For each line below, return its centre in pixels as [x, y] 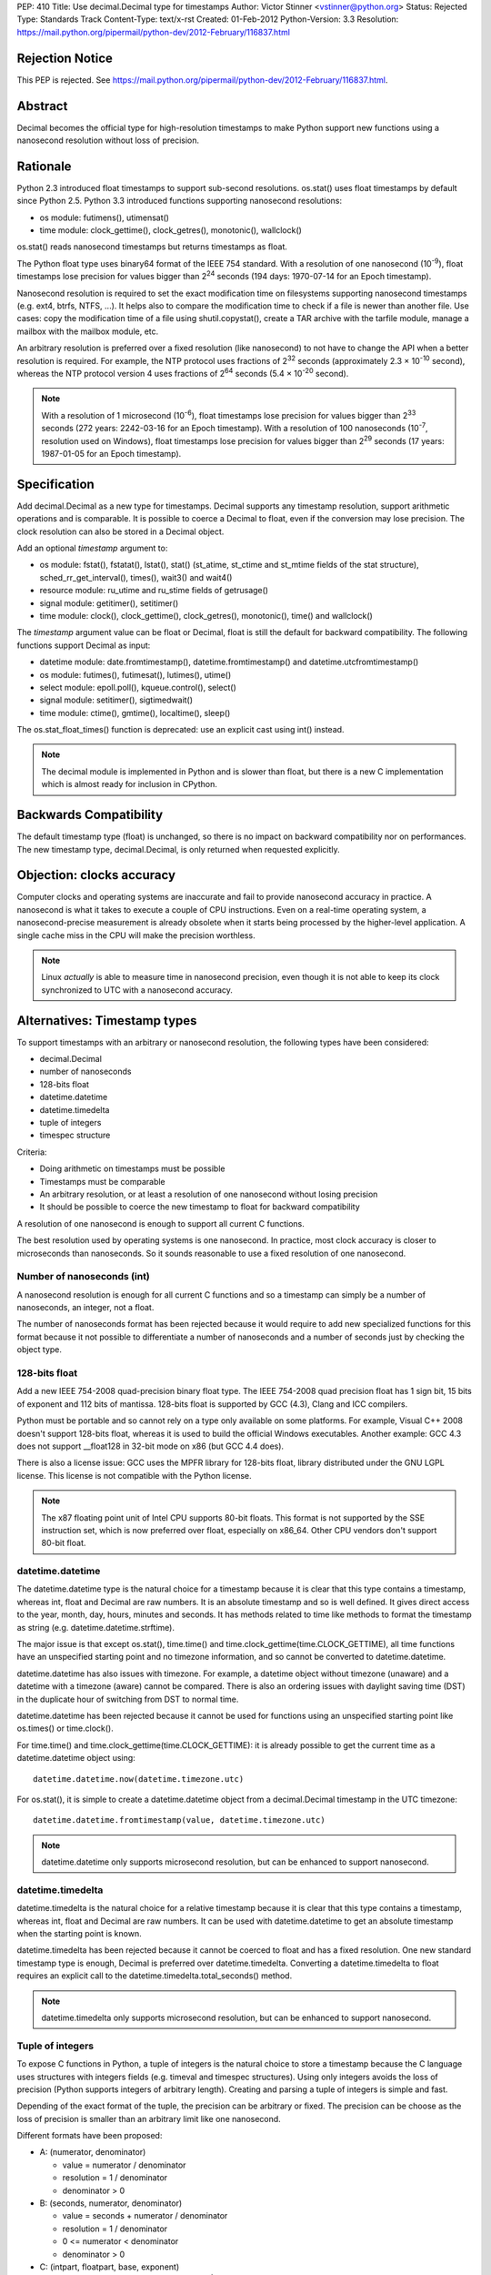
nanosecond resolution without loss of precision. [108, 140]
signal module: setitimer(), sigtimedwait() [116, 700]
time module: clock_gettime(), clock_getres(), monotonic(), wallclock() [170, 230]
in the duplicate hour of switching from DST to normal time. [128, 1699]
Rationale [44, 166]
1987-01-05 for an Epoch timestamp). [111, 453]
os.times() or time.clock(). [65, 1728]
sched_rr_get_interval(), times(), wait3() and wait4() [136, 577]
